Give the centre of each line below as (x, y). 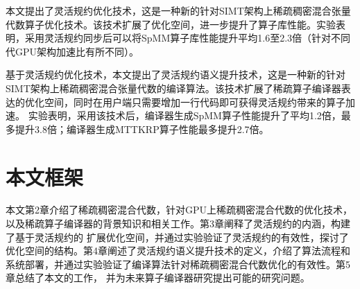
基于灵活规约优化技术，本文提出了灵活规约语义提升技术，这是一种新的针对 (175, 75)
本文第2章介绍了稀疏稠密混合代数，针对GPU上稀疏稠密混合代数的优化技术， (179, 210)
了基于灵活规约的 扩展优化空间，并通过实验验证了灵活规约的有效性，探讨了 (177, 237)
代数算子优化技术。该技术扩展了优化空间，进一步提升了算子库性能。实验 (171, 24)
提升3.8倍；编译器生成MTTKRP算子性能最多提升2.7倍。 (142, 129)
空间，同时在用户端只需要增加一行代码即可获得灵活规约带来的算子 (195, 102)
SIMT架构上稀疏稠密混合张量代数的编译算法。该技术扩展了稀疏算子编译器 (173, 88)
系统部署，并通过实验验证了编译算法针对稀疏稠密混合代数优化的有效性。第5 (178, 264)
